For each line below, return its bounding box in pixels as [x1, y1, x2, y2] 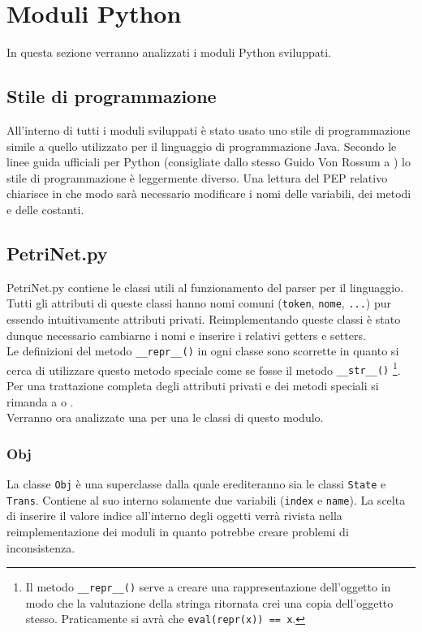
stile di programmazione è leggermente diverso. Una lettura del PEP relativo [6, 169, 388, 186]
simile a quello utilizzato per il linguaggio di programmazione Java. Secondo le [6, 137, 397, 154]
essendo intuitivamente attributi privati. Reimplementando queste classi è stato [6, 310, 401, 327]
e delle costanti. [6, 200, 84, 217]
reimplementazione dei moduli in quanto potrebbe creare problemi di [6, 523, 349, 540]
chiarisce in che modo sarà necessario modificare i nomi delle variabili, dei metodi [6, 185, 411, 202]
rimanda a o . [6, 393, 74, 410]
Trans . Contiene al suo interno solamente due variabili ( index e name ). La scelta [6, 491, 406, 508]
